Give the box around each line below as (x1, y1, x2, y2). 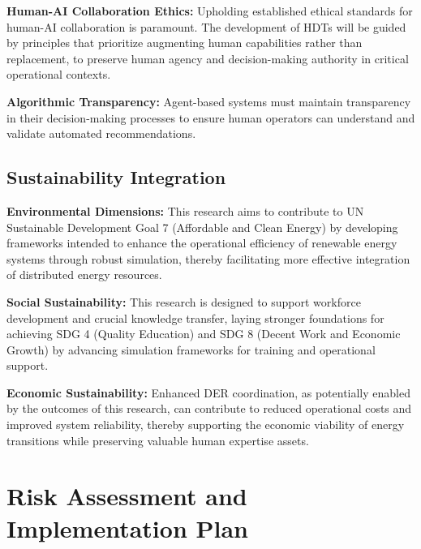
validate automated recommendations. (6, 125, 196, 142)
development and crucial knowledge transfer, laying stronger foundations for (6, 309, 384, 326)
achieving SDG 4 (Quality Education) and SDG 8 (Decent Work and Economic (6, 325, 401, 342)
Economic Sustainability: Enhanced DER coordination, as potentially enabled (6, 384, 410, 401)
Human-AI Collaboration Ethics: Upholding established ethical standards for (6, 2, 413, 19)
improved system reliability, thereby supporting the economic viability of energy (6, 416, 405, 433)
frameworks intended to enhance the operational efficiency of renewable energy (6, 234, 397, 251)
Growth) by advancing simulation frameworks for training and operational (6, 341, 376, 358)
